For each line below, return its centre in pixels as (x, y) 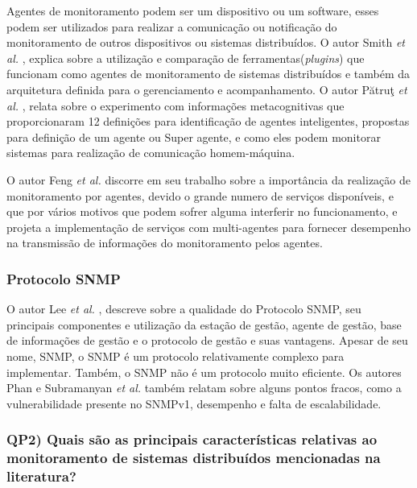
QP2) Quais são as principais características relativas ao (192, 439)
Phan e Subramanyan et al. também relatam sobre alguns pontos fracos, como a (204, 388)
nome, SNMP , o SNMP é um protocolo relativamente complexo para (175, 356)
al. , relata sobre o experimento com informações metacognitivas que (175, 105)
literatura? (41, 476)
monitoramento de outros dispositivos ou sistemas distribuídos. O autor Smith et (206, 42)
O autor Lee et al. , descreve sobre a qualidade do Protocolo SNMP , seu (184, 309)
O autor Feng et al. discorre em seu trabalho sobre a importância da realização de (208, 179)
